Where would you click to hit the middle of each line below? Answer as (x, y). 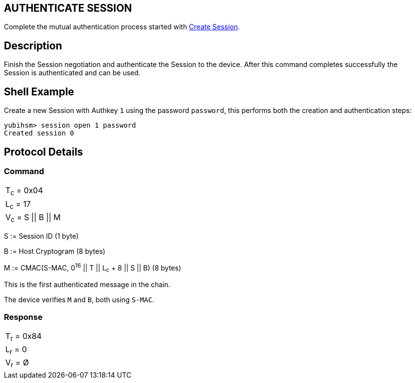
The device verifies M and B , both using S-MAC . (79, 300)
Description (33, 45)
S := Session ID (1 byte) (41, 236)
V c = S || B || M (33, 218)
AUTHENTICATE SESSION (68, 8)
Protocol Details (44, 152)
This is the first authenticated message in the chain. (87, 285)
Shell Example (39, 91)
